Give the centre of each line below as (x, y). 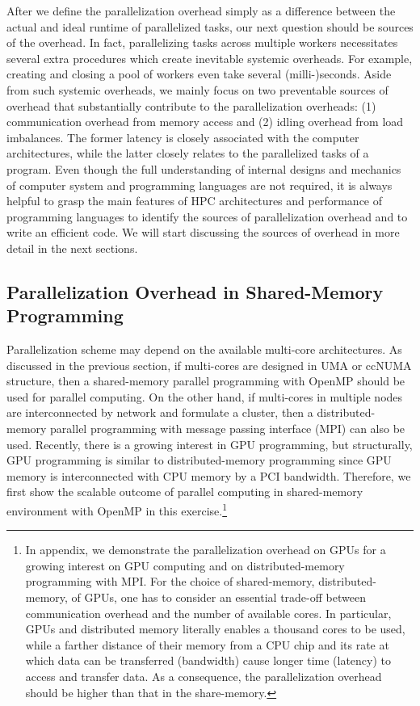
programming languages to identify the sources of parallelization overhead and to (207, 216)
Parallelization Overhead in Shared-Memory (195, 291)
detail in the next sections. (72, 248)
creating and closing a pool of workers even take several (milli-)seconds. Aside (199, 74)
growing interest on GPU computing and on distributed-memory (185, 565)
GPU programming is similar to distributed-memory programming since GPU (199, 460)
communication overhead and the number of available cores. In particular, (208, 613)
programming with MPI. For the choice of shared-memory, (170, 581)
